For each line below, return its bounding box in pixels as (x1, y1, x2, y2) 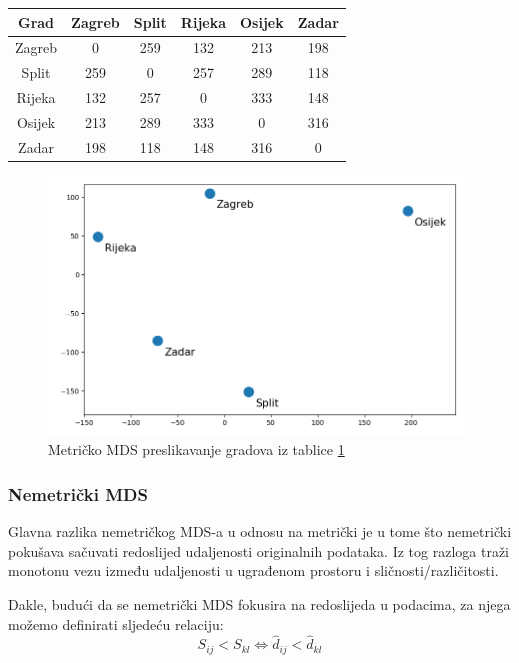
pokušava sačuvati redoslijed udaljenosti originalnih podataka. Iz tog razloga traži (8, 540, 510, 561)
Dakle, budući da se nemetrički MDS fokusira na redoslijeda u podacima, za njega (8, 594, 511, 615)
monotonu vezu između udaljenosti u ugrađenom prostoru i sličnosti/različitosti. (8, 560, 499, 581)
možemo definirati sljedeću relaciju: (8, 613, 224, 634)
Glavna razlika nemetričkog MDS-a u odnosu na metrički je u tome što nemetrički (8, 521, 512, 542)
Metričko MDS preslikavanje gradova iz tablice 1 (48, 439, 345, 460)
